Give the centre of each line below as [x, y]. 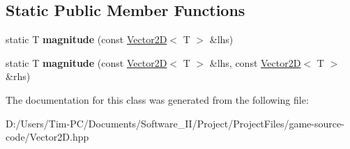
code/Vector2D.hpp [47, 137]
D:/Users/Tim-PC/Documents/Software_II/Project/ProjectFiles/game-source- [175, 123]
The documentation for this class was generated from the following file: [157, 99]
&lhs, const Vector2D [255, 62]
